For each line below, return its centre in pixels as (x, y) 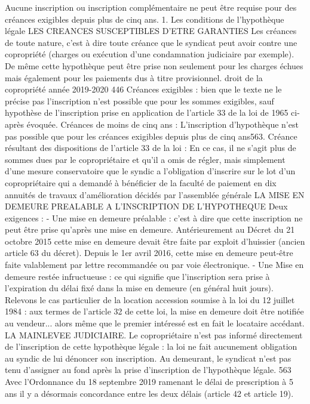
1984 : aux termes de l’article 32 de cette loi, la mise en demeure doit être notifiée (154, 311)
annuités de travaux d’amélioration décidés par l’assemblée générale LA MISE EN (155, 194)
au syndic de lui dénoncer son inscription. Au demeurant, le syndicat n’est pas (148, 358)
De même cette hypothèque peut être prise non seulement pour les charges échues (154, 65)
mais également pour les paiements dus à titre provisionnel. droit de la (134, 77)
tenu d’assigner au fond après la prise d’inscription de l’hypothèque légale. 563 (148, 370)
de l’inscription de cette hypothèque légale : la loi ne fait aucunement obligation (151, 346)
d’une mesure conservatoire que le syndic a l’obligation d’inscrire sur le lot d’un (150, 171)
